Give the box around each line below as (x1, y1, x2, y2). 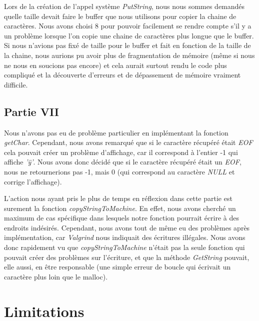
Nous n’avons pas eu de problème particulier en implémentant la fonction (4, 127, 228, 137)
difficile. (4, 79, 28, 89)
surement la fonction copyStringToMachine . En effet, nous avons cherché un (4, 202, 236, 213)
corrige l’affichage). (4, 176, 62, 186)
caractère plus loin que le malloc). (4, 271, 108, 281)
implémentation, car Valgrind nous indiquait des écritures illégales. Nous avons (4, 232, 245, 242)
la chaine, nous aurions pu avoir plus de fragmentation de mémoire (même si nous (4, 49, 255, 60)
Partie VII (4, 103, 59, 119)
